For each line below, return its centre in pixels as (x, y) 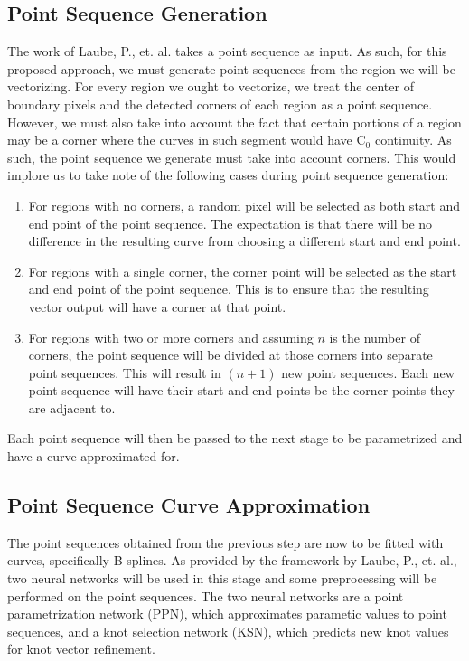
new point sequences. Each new (368, 372)
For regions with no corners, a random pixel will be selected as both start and (244, 205)
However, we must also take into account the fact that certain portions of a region (234, 122)
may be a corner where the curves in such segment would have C (187, 140)
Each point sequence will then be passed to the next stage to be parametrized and (235, 438)
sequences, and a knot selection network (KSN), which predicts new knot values (228, 631)
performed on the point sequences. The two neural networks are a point (206, 595)
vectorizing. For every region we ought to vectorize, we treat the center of (211, 86)
